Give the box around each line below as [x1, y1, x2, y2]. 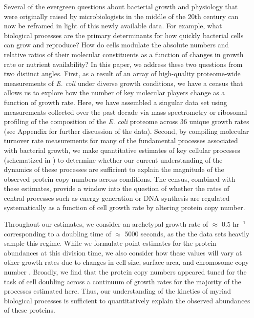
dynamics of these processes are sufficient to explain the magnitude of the [4, 164, 224, 174]
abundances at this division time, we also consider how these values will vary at [4, 247, 242, 257]
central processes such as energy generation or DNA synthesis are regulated [4, 192, 230, 203]
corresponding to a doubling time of [4, 228, 111, 238]
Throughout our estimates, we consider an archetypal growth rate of [4, 219, 209, 229]
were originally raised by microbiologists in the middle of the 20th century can [4, 11, 238, 21]
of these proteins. [4, 305, 55, 315]
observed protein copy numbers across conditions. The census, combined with [4, 173, 235, 184]
